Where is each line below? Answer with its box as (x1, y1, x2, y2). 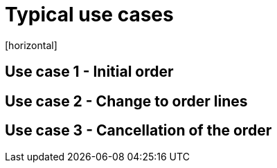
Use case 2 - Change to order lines (5, 92, 248, 110)
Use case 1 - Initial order (5, 63, 174, 81)
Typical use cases (5, 3, 174, 26)
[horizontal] (5, 39, 57, 51)
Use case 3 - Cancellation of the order (5, 122, 272, 140)
